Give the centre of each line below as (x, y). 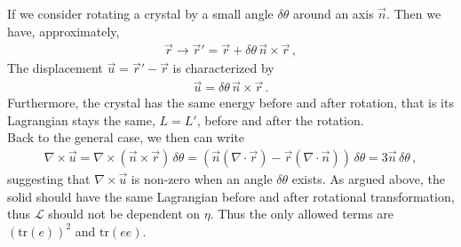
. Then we (414, 13)
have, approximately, (64, 31)
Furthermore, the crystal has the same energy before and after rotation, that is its (230, 103)
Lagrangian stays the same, (81, 120)
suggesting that (49, 179)
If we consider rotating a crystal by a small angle (140, 13)
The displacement (55, 68)
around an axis (333, 13)
